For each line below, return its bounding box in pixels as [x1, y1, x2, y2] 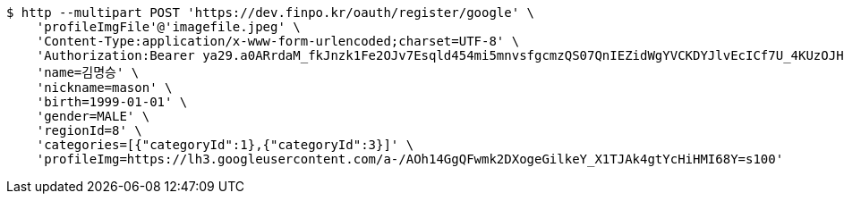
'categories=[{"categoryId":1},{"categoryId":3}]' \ [36, 138, 414, 152]
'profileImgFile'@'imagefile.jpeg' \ [36, 20, 301, 34]
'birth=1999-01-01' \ [36, 95, 188, 109]
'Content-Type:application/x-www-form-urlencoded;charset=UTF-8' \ [36, 34, 520, 48]
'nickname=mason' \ [36, 80, 173, 95]
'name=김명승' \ [36, 65, 140, 80]
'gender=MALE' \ [36, 109, 150, 123]
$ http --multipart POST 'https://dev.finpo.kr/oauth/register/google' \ [6, 5, 535, 20]
